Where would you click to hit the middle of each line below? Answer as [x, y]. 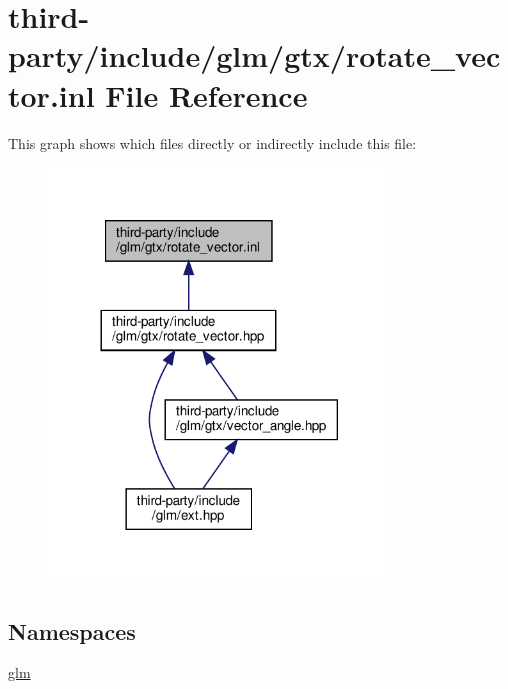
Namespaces [72, 630]
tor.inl [51, 94]
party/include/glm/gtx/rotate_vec [254, 55]
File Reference [206, 94]
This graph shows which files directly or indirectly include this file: [212, 142]
